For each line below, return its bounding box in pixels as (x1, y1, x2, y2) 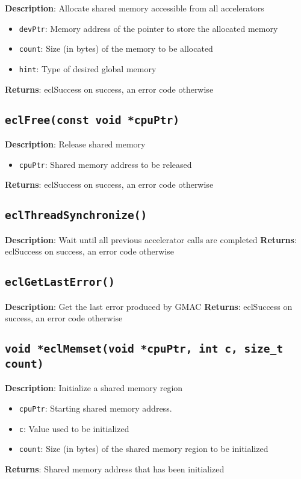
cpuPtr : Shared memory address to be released (19, 158, 192, 170)
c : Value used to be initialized (19, 422, 129, 434)
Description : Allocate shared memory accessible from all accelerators (5, 2, 264, 14)
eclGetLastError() (5, 276, 115, 289)
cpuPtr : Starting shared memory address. (19, 402, 172, 415)
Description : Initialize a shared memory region (5, 382, 183, 394)
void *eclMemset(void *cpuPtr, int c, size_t (5, 342, 283, 356)
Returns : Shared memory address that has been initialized (5, 463, 225, 475)
